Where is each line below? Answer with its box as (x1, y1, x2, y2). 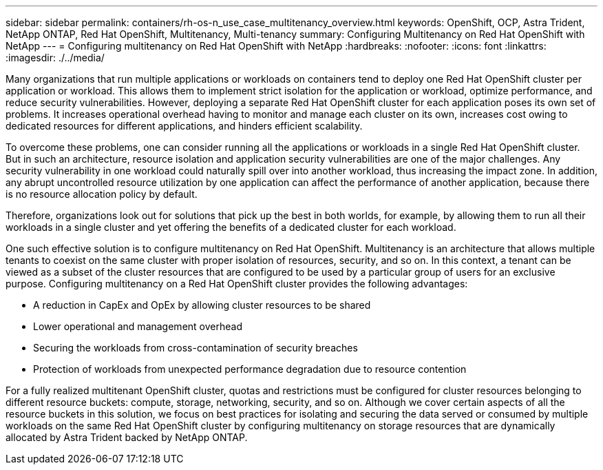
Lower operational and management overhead (33, 320, 242, 332)
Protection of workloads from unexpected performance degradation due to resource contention (33, 363, 467, 375)
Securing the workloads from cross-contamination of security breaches (33, 342, 358, 354)
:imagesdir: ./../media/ (6, 52, 105, 63)
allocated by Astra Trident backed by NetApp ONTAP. (6, 431, 248, 443)
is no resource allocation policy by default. (6, 188, 198, 200)
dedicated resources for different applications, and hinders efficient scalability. (6, 120, 363, 132)
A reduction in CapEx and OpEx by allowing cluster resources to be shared (33, 299, 371, 311)
